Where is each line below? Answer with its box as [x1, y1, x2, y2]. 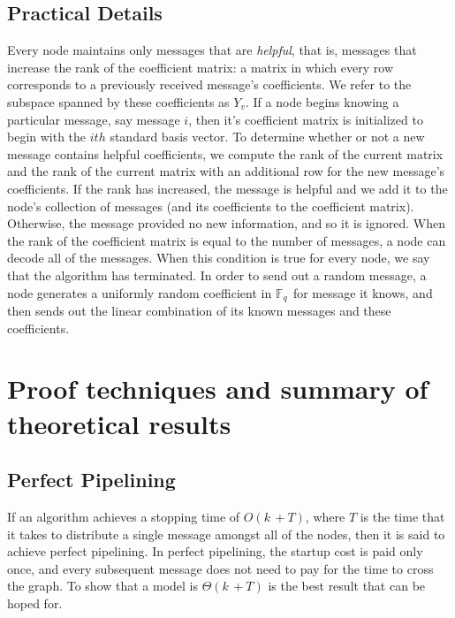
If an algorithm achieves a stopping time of [7, 507, 240, 525]
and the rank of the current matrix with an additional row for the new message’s [7, 162, 445, 180]
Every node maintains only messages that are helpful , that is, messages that [7, 41, 417, 59]
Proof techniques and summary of [7, 370, 428, 407]
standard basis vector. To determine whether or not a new [110, 127, 425, 146]
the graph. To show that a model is [7, 576, 199, 595]
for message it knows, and [292, 283, 433, 301]
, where [305, 507, 345, 525]
